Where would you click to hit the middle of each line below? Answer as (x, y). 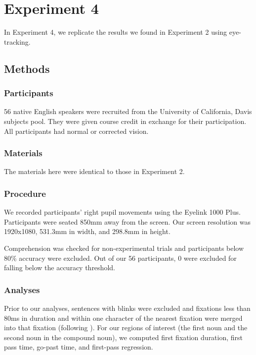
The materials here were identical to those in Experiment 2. (94, 171)
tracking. (17, 41)
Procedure (25, 193)
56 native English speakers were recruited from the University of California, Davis (128, 111)
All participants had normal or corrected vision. (76, 131)
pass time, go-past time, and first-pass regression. (79, 347)
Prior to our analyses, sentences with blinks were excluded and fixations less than (127, 308)
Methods (27, 68)
